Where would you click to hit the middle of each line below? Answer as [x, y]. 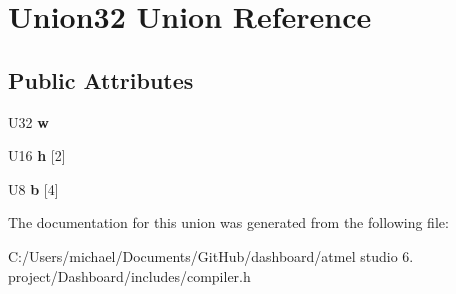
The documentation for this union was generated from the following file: [228, 222]
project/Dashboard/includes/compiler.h [129, 275]
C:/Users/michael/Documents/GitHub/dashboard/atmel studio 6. [211, 255]
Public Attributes [101, 79]
